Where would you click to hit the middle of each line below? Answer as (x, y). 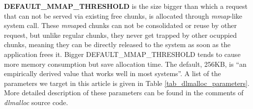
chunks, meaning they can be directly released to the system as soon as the (117, 44)
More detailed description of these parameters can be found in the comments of (124, 93)
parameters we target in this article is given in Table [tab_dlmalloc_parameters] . (127, 83)
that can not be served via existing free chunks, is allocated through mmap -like (123, 15)
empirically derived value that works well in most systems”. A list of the (112, 73)
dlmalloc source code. (36, 102)
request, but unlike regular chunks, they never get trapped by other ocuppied (120, 35)
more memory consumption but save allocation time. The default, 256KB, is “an (125, 64)
